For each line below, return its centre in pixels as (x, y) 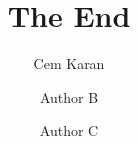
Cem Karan (69, 63)
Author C (69, 130)
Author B (69, 96)
